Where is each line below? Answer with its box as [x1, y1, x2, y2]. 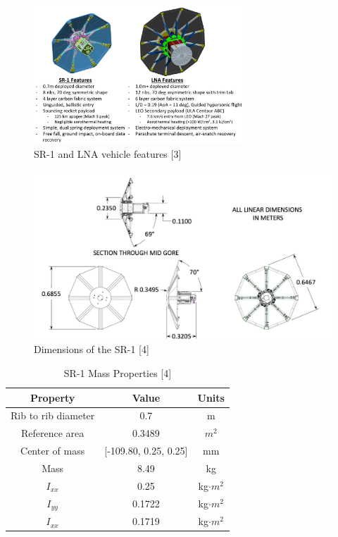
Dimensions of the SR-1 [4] [34, 342, 149, 357]
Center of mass [20, 443, 85, 458]
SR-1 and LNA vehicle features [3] [34, 146, 182, 161]
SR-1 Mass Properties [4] [63, 366, 172, 381]
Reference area [20, 426, 84, 440]
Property [30, 390, 75, 405]
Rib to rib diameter [11, 408, 95, 423]
